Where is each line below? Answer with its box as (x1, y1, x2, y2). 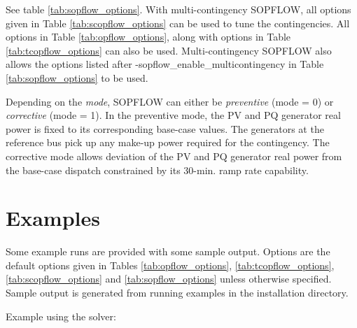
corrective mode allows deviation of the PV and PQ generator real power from (6, 148, 342, 163)
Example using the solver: (6, 308, 116, 323)
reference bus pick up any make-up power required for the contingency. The (6, 135, 330, 150)
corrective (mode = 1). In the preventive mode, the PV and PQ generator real (6, 108, 341, 122)
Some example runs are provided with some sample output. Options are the (6, 244, 330, 259)
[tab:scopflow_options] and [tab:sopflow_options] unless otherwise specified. (6, 271, 332, 286)
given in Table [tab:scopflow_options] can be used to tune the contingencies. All (6, 15, 350, 30)
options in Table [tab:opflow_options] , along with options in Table (6, 29, 291, 44)
